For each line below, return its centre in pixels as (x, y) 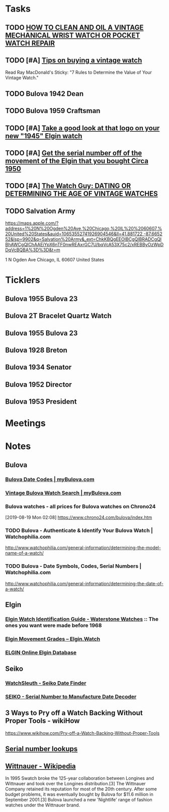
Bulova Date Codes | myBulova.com (50, 479)
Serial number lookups (41, 749)
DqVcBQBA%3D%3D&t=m (33, 250)
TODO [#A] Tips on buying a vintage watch (74, 60)
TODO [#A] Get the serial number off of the (74, 153)
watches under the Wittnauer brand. (43, 805)
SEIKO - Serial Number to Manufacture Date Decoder (71, 696)
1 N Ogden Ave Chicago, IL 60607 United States (55, 260)
